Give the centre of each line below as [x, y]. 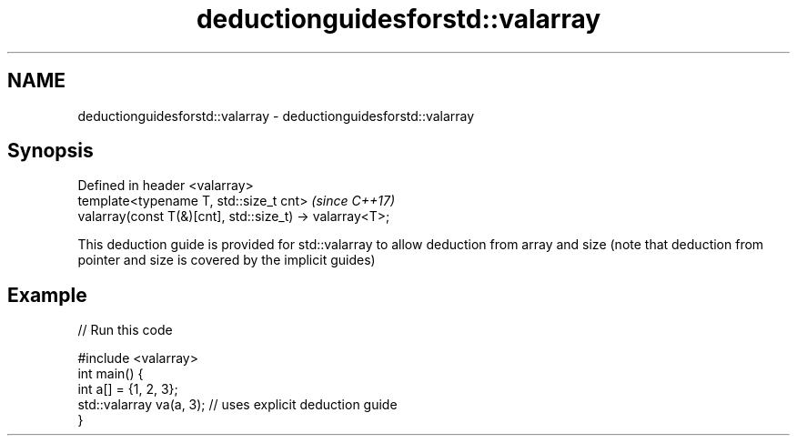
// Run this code [125, 330]
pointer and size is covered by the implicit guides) [227, 260]
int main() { [111, 374]
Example [47, 295]
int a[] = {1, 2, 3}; [128, 389]
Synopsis [50, 151]
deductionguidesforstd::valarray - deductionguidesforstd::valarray [276, 116]
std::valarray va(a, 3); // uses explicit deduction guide [237, 405]
